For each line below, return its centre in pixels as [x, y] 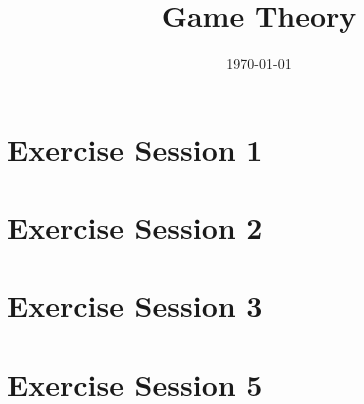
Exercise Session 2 [135, 227]
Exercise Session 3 [135, 305]
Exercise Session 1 [135, 148]
